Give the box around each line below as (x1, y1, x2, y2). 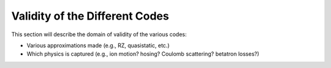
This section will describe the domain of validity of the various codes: (11, 31, 187, 38)
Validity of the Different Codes (11, 9, 169, 23)
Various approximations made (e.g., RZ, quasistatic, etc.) (26, 42, 170, 49)
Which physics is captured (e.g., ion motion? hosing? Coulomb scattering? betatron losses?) (26, 50, 260, 58)
